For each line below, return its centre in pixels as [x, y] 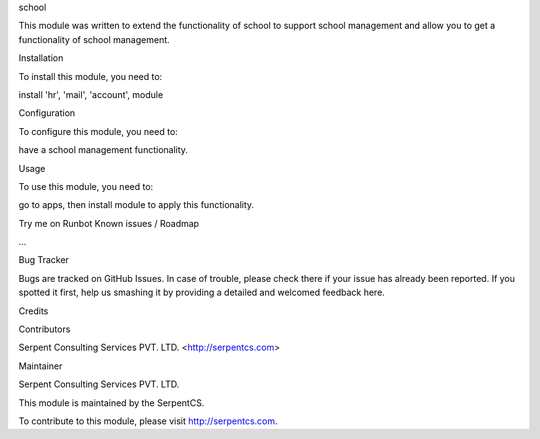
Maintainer [40, 366]
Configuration [47, 113]
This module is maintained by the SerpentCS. [111, 402]
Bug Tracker [44, 260]
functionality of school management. [94, 39]
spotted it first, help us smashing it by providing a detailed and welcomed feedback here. [201, 292]
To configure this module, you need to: [98, 131]
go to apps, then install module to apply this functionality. [136, 205]
